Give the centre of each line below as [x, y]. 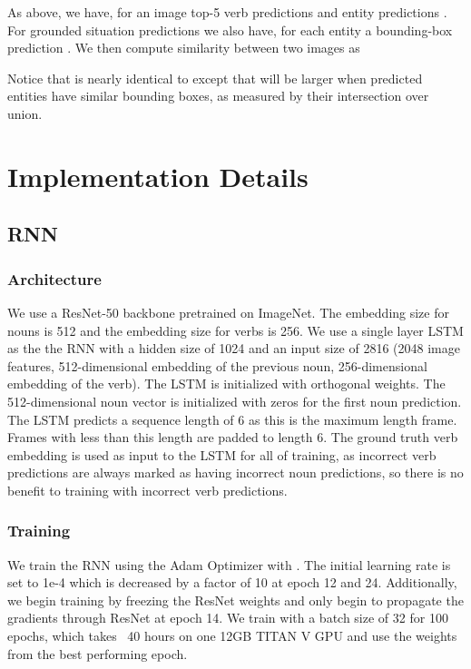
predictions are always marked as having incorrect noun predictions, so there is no [235, 472]
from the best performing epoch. [98, 653]
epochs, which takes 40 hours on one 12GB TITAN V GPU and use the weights [232, 636]
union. [25, 113]
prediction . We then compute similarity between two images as [184, 48]
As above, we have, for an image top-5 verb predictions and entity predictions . [227, 12]
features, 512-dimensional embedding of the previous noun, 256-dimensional [217, 365]
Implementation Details [158, 176]
